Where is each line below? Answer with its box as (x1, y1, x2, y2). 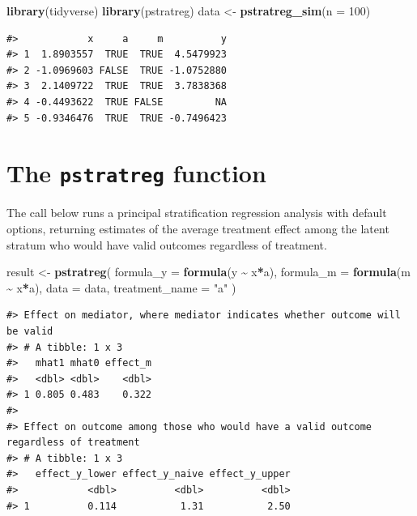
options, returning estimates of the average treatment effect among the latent (6, 220, 389, 237)
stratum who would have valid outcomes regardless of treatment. (6, 236, 327, 253)
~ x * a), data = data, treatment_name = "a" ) (6, 279, 236, 296)
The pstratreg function (6, 156, 266, 190)
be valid (6, 325, 53, 337)
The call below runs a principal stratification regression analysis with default (6, 204, 387, 221)
